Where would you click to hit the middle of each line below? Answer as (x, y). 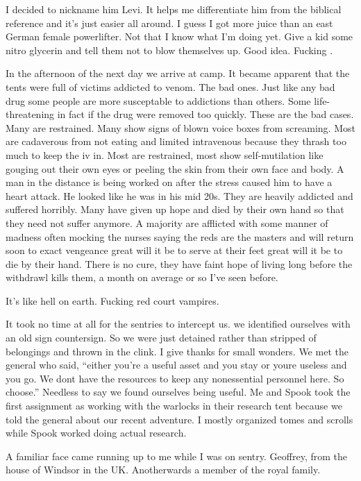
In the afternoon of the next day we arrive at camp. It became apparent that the (178, 73)
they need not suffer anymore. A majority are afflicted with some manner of (167, 222)
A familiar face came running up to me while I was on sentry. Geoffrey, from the (176, 456)
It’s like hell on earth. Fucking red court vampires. (112, 300)
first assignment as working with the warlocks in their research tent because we (174, 406)
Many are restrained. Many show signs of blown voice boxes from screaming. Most (180, 127)
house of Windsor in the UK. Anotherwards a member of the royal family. (163, 470)
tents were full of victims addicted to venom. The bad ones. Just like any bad (170, 86)
